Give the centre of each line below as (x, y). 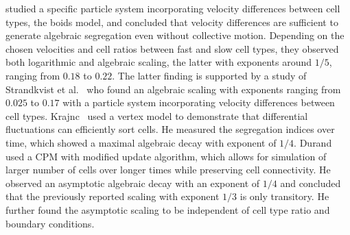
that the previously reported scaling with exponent (113, 196)
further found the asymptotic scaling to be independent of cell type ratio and (168, 209)
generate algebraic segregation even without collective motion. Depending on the (175, 35)
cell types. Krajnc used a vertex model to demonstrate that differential (157, 115)
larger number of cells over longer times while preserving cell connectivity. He (168, 170)
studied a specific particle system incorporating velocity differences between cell (173, 8)
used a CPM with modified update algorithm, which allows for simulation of (166, 156)
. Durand (313, 142)
